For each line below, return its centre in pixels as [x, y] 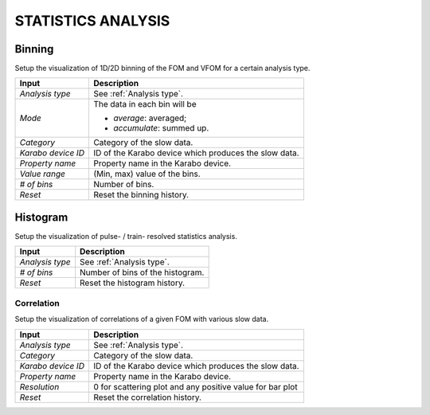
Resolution [39, 386]
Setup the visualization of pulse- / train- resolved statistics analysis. [126, 236]
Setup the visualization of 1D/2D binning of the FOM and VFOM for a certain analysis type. [162, 69]
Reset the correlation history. [147, 397]
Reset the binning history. [141, 195]
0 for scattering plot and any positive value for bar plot [195, 386]
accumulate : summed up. [161, 128]
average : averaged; [150, 118]
